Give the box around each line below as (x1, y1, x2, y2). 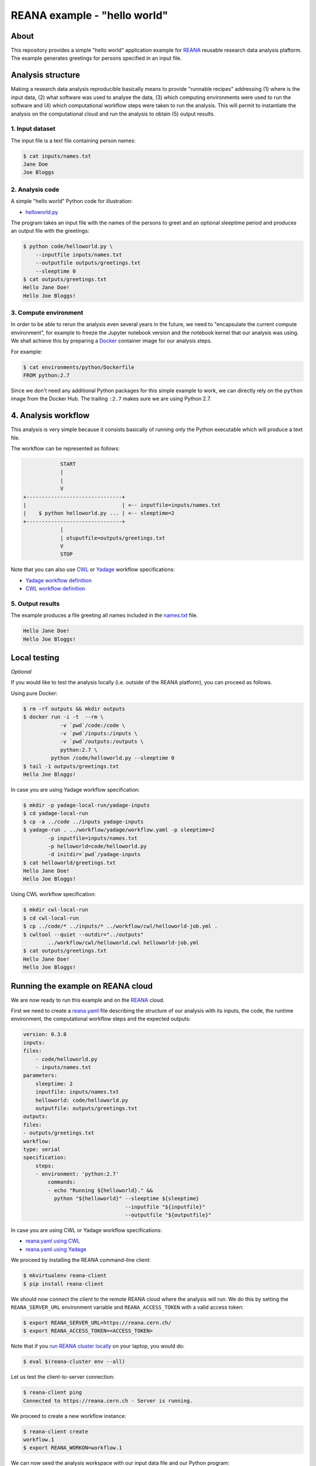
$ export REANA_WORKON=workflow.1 (23, 1444, 122, 1451)
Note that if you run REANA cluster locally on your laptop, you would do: (11, 1343, 185, 1350)
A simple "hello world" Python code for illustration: (11, 198, 133, 205)
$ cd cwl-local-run (23, 915, 79, 921)
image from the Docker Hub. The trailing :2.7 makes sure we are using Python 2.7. (11, 395, 212, 402)
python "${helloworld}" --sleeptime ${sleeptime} (53, 1195, 200, 1202)
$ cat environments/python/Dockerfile (23, 364, 135, 371)
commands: (47, 1179, 76, 1186)
